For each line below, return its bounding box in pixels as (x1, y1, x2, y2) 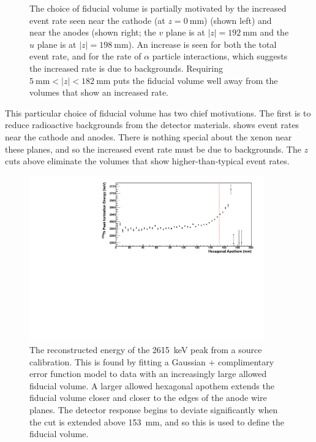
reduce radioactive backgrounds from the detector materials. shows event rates (5, 118, 299, 131)
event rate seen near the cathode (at (29, 13, 165, 26)
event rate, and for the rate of (29, 50, 141, 63)
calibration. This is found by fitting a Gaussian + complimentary (29, 355, 274, 368)
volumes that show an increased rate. (29, 86, 169, 99)
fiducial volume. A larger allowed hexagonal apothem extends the (29, 379, 274, 392)
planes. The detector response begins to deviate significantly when (29, 403, 278, 416)
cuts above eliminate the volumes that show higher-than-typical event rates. (5, 154, 290, 167)
